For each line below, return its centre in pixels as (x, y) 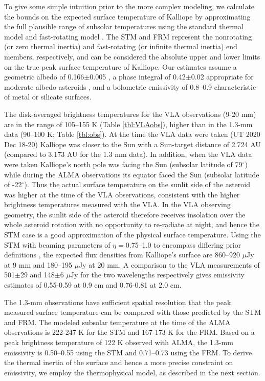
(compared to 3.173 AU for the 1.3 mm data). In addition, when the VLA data (128, 154)
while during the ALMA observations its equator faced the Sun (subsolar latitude (132, 174)
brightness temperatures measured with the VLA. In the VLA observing (117, 204)
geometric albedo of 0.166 (44, 77)
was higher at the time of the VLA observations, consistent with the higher (122, 194)
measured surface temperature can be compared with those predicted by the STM (133, 312)
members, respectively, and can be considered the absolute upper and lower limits (132, 56)
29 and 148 (37, 275)
